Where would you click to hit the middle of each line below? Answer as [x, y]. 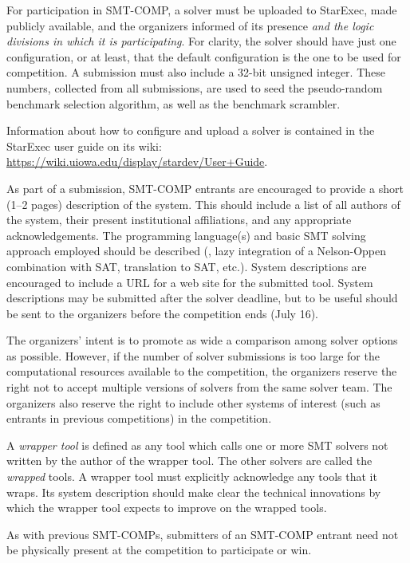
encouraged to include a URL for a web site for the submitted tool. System [190, 282]
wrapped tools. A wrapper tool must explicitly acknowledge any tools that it [192, 476]
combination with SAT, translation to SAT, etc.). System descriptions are [187, 266]
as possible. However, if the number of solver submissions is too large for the [193, 355]
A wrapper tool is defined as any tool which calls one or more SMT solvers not [197, 445]
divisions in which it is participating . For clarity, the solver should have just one [201, 41]
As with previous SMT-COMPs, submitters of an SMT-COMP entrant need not [203, 534]
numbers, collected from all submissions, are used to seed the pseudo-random [195, 87]
